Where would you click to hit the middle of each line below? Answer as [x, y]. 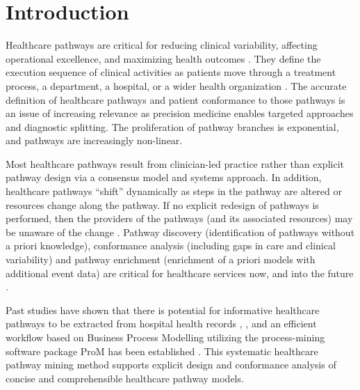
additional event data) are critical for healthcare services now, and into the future [180, 273]
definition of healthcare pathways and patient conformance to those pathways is [175, 99]
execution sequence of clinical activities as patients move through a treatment [171, 72]
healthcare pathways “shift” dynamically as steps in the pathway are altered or [174, 191]
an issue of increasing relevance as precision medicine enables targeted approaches [180, 113]
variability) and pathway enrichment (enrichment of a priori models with [161, 259]
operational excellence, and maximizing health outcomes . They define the [163, 58]
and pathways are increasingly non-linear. [94, 140]
